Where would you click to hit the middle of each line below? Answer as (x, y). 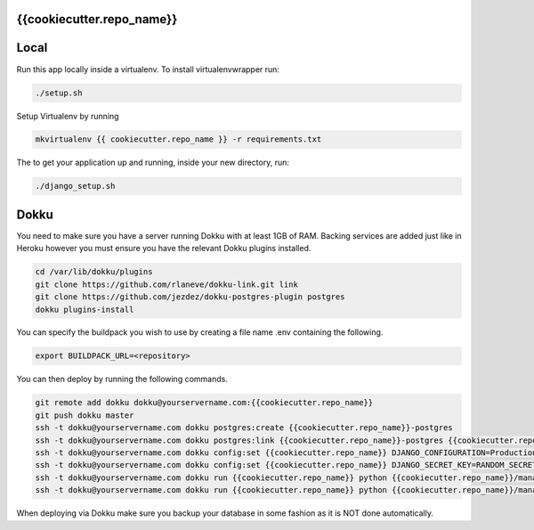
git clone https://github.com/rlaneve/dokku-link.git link (166, 284)
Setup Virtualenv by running (68, 116)
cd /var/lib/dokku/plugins (94, 272)
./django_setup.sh (75, 186)
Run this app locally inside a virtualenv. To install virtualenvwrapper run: (148, 69)
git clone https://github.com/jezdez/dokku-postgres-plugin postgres (190, 297)
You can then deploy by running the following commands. (122, 379)
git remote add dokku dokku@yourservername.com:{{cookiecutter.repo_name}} (204, 403)
